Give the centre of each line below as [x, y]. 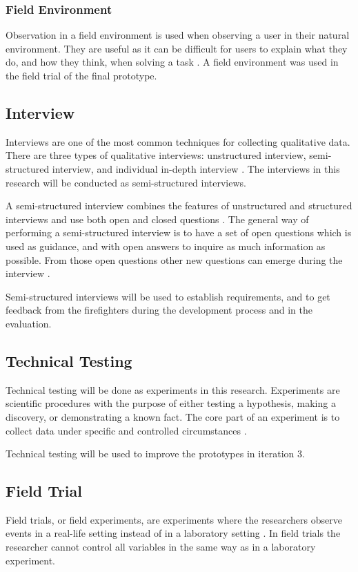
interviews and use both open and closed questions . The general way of [157, 219]
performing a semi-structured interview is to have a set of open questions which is [179, 232]
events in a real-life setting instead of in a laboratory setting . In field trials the [173, 533]
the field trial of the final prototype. [81, 75]
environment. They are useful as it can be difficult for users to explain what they [177, 48]
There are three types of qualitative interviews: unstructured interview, [156, 155]
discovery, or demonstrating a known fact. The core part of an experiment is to [173, 416]
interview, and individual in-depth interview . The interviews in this [196, 168]
